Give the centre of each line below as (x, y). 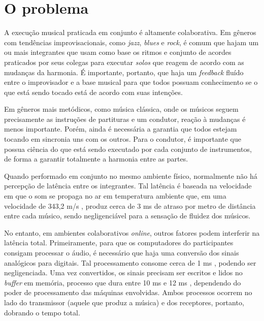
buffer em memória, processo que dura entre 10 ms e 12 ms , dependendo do (123, 282)
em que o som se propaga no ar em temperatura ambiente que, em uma (115, 196)
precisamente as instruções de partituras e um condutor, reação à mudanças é (125, 119)
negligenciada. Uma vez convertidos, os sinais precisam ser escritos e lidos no (123, 272)
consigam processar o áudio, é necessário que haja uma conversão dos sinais (122, 252)
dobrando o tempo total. (42, 312)
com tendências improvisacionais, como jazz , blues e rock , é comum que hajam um (131, 42)
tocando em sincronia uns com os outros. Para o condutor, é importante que (123, 139)
